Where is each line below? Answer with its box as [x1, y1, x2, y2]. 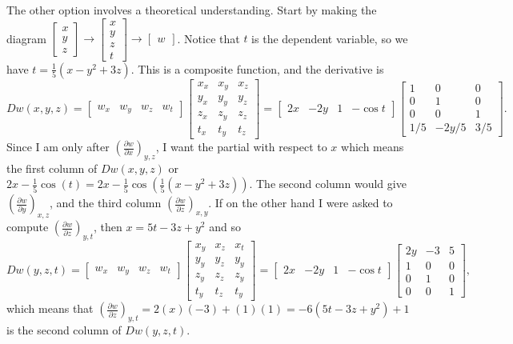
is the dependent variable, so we [251, 30, 408, 46]
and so [209, 218, 241, 235]
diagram [6, 30, 46, 46]
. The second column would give [249, 175, 407, 192]
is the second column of [6, 322, 122, 338]
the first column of [6, 159, 98, 176]
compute [6, 218, 49, 235]
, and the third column [50, 194, 162, 211]
